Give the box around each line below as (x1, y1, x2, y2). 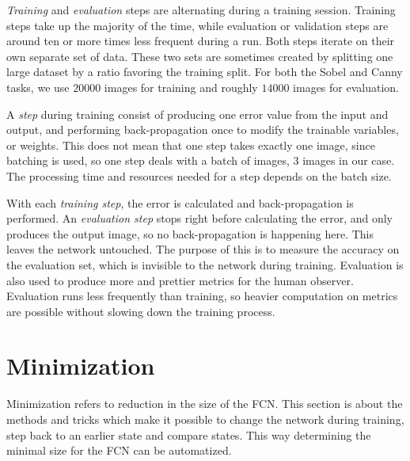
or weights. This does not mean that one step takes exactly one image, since (6, 136, 375, 153)
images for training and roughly (104, 78, 258, 95)
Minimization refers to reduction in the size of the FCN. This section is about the (6, 395, 403, 412)
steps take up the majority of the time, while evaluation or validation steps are (6, 17, 389, 33)
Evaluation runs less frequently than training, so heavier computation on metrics (6, 288, 398, 304)
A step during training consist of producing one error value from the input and (6, 105, 389, 122)
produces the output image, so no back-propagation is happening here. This (6, 225, 374, 242)
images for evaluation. (293, 78, 399, 95)
